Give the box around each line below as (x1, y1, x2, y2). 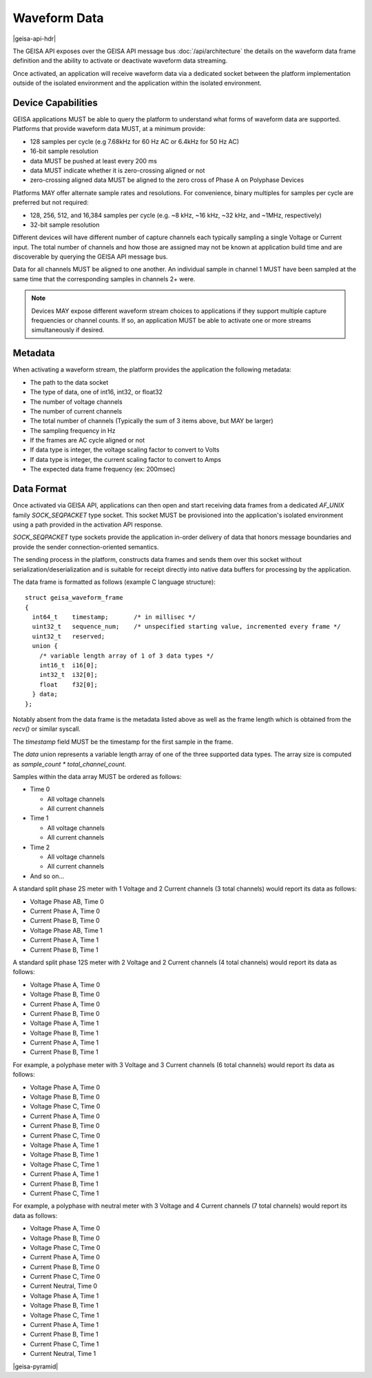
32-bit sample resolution (30, 221, 100, 229)
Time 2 (30, 843, 50, 851)
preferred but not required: (12, 199, 89, 207)
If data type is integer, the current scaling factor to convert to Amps (30, 455, 222, 463)
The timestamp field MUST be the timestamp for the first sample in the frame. (12, 738, 234, 746)
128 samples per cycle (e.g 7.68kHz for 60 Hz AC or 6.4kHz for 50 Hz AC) (30, 137, 240, 145)
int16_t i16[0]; (39, 662, 98, 669)
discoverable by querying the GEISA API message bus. (12, 252, 168, 261)
